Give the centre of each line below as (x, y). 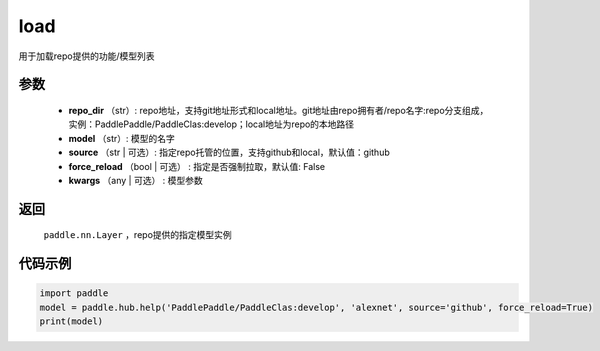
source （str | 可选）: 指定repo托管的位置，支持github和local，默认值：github (229, 152)
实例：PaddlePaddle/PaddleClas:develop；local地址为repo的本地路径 (211, 124)
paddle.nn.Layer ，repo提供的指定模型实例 (137, 235)
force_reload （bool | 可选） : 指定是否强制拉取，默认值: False (196, 166)
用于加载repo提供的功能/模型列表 (86, 56)
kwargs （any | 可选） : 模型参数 (136, 180)
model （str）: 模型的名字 (121, 138)
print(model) (71, 321)
